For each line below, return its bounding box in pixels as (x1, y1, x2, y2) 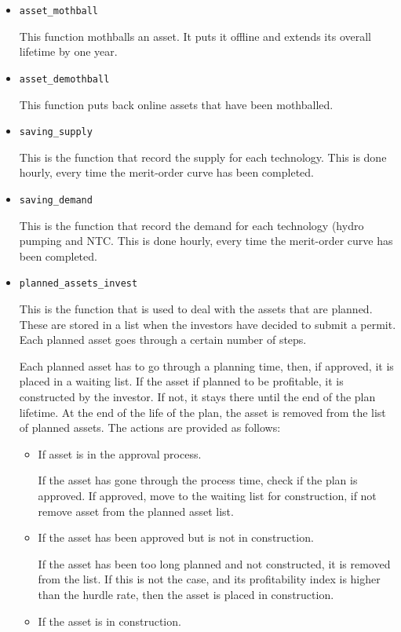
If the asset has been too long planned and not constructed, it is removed (38, 555, 391, 572)
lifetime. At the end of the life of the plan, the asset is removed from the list (19, 404, 386, 420)
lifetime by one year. (19, 43, 118, 60)
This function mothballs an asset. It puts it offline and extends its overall (19, 27, 371, 44)
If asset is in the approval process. (38, 445, 202, 462)
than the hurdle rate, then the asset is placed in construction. (38, 586, 334, 602)
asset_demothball (19, 73, 110, 85)
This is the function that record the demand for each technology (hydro (19, 217, 364, 233)
